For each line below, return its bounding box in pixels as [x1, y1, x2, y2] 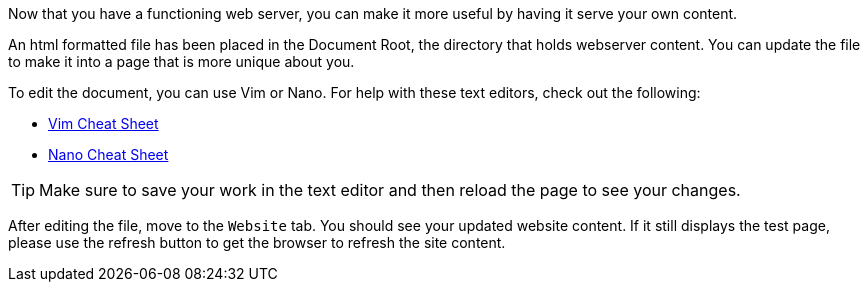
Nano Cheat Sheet [48, 146, 169, 163]
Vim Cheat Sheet [48, 115, 159, 132]
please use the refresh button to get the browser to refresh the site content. [8, 234, 506, 251]
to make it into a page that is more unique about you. [8, 53, 355, 70]
